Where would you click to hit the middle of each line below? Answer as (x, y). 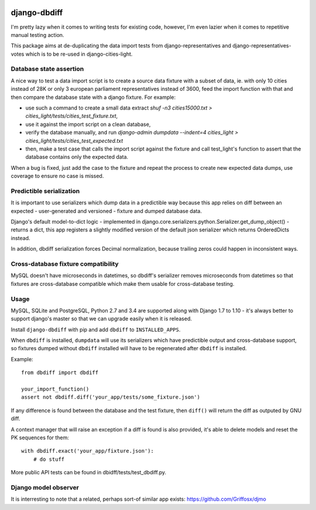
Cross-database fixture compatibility (65, 263)
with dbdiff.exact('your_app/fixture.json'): (88, 451)
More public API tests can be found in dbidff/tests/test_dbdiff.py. (89, 473)
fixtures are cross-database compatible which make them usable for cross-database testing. (123, 283)
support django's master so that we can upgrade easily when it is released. (102, 319)
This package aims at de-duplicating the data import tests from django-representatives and (121, 46)
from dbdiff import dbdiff (60, 373)
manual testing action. (37, 35)
